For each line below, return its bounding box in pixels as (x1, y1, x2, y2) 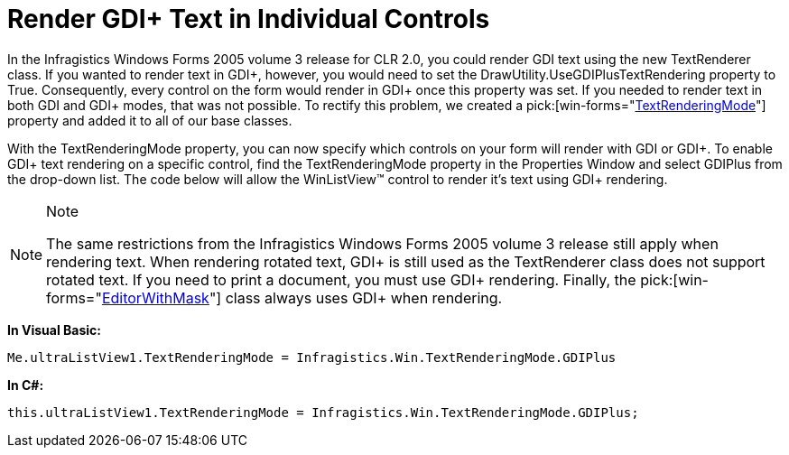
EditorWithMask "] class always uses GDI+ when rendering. (101, 288, 503, 307)
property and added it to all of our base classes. (7, 112, 292, 128)
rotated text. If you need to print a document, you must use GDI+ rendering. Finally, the (46, 270, 636, 289)
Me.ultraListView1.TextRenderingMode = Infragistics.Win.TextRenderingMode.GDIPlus (7, 349, 617, 365)
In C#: (7, 376, 44, 393)
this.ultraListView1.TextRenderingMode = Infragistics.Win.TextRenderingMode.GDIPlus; (7, 404, 639, 420)
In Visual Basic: (7, 321, 101, 338)
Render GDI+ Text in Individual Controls (7, 4, 490, 34)
